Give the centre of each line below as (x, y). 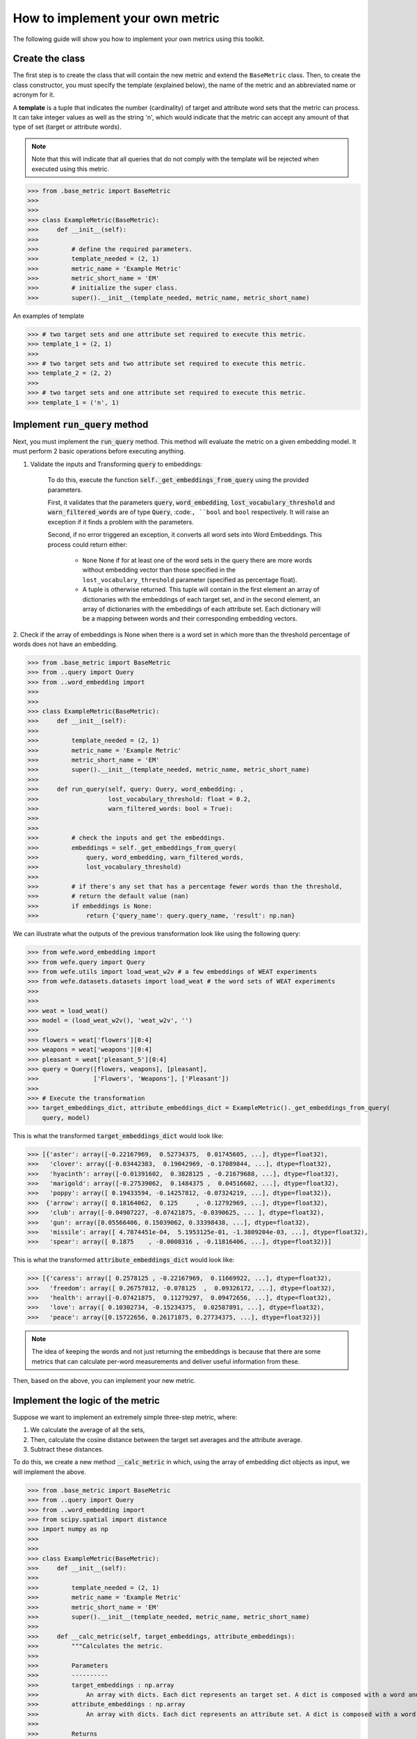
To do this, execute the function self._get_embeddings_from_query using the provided (178, 480)
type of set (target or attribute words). (67, 127)
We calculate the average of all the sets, (88, 1430)
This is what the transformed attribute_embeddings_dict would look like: (124, 1260)
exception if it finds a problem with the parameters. (121, 522)
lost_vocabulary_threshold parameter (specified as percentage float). (190, 579)
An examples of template (49, 316)
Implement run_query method (81, 424)
